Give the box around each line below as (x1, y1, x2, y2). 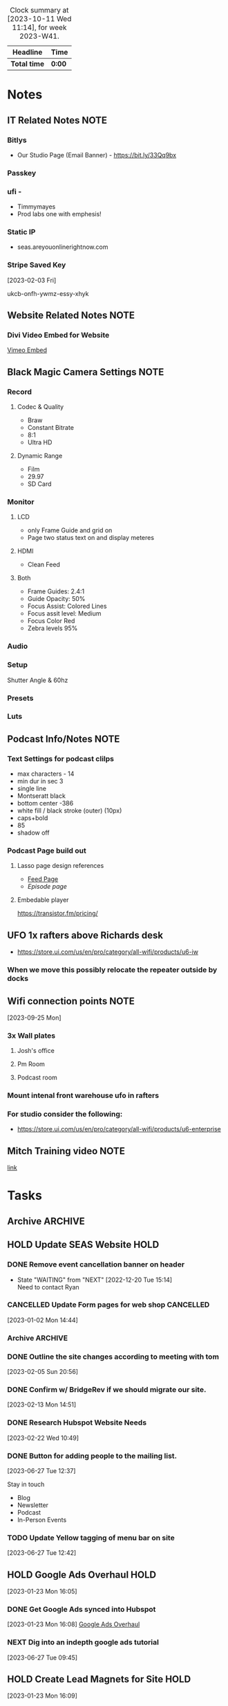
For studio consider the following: (7, 1109, 123, 1119)
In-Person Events (17, 1515, 67, 1524)
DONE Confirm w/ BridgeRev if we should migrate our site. (7, 1384, 207, 1394)
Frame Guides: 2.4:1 (27, 587, 85, 595)
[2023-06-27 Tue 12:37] (7, 1466, 76, 1474)
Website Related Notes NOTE (7, 310, 135, 322)
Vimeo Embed (7, 346, 47, 354)
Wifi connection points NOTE (7, 995, 135, 1007)
